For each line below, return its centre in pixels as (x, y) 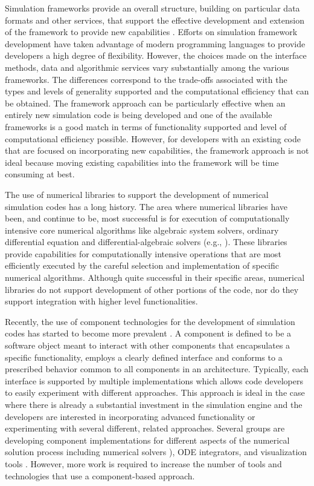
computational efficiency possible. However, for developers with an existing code (153, 138)
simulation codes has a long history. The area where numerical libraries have (146, 206)
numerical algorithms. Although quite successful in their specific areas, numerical (155, 277)
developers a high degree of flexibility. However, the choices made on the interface (156, 55)
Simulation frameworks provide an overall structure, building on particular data (152, 8)
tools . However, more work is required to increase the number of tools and (143, 463)
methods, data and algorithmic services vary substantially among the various (147, 67)
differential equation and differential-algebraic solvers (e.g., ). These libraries (146, 242)
